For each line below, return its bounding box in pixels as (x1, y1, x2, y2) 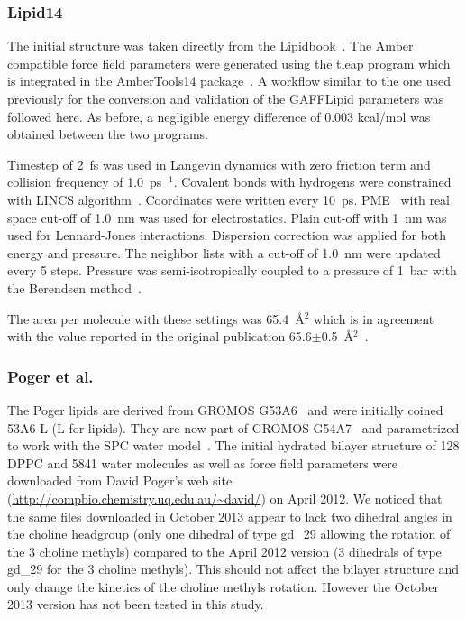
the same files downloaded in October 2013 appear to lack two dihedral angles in (7, 506, 452, 525)
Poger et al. (7, 365, 94, 387)
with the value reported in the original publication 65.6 (7, 327, 312, 346)
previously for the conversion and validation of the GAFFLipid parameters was (7, 89, 444, 107)
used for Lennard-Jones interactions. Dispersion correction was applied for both (7, 226, 447, 245)
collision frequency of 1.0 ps (7, 172, 162, 191)
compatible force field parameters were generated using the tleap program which (7, 53, 451, 72)
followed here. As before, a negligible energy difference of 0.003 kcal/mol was (7, 106, 431, 125)
